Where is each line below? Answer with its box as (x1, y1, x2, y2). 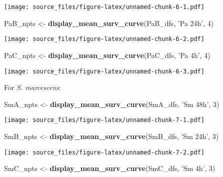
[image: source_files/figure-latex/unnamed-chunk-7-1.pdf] (4, 116, 204, 124)
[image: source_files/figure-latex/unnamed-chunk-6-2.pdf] (4, 35, 204, 43)
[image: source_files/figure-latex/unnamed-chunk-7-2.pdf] (4, 148, 204, 156)
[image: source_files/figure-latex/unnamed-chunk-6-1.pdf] (4, 3, 204, 10)
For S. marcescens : (4, 82, 61, 92)
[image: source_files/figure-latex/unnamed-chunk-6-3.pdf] (4, 67, 204, 75)
